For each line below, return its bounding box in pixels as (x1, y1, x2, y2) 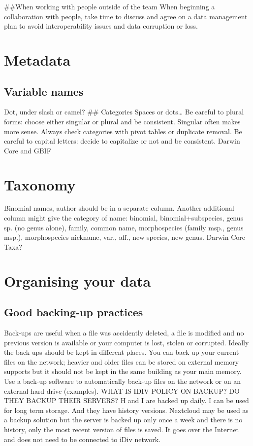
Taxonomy (4, 174, 76, 194)
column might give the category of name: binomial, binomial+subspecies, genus (4, 213, 244, 223)
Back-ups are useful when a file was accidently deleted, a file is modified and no (4, 328, 244, 337)
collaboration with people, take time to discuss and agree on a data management (4, 11, 248, 21)
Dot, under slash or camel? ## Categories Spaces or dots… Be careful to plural (4, 107, 244, 117)
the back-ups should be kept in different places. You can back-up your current (4, 347, 239, 357)
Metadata (4, 49, 71, 70)
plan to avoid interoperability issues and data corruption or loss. (4, 21, 198, 31)
